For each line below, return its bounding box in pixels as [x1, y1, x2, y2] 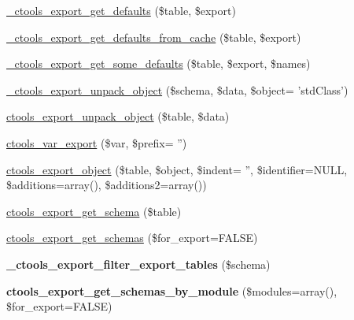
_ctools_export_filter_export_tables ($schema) [6, 255, 271, 272]
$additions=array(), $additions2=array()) [6, 177, 207, 193]
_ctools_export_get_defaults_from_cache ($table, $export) [6, 28, 301, 45]
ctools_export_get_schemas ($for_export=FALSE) [6, 229, 258, 246]
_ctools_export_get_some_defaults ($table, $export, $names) [6, 55, 311, 72]
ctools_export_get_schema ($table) [6, 203, 182, 219]
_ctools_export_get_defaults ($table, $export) [6, 2, 236, 18]
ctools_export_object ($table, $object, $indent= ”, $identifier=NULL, [6, 161, 348, 177]
